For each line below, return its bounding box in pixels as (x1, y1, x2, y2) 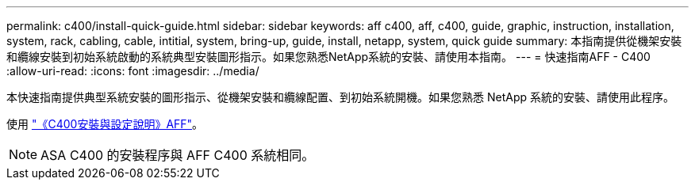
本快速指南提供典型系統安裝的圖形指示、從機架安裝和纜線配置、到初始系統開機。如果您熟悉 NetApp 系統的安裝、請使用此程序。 (6, 90, 674, 104)
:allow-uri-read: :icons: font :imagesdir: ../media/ (6, 64, 259, 78)
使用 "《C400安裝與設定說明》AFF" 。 (6, 117, 204, 131)
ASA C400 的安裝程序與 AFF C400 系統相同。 (40, 147, 315, 163)
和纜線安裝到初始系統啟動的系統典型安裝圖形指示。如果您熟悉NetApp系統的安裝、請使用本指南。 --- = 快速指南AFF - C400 (6, 50, 651, 63)
